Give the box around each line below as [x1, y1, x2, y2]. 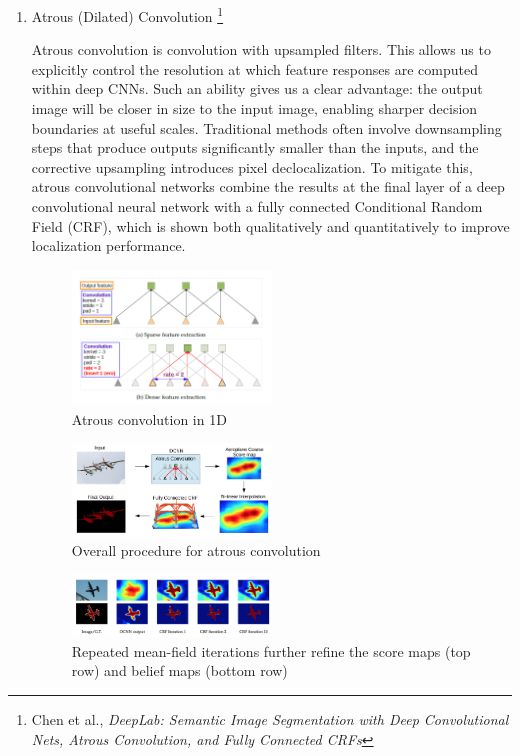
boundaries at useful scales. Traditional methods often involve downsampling [31, 117, 502, 138]
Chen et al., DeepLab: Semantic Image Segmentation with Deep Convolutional [31, 709, 509, 730]
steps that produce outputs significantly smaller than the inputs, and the [31, 137, 479, 158]
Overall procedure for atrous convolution [71, 540, 321, 561]
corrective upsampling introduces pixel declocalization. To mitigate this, [31, 156, 473, 177]
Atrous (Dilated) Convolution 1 [31, 3, 224, 26]
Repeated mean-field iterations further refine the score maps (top [71, 640, 471, 661]
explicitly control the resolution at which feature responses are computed [31, 58, 478, 79]
